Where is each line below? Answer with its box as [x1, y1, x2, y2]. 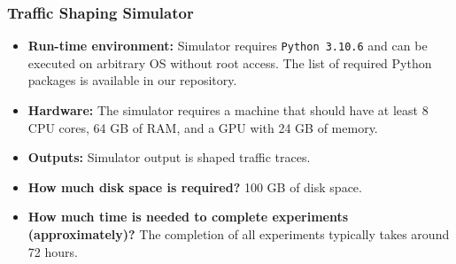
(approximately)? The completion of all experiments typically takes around [27, 225, 450, 244]
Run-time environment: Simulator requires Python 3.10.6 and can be [27, 36, 428, 55]
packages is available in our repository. [27, 71, 237, 89]
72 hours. [27, 242, 78, 260]
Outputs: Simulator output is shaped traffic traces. [27, 148, 311, 167]
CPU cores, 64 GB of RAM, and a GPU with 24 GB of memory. [27, 118, 378, 136]
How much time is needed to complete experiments [27, 207, 349, 226]
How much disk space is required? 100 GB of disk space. [27, 177, 362, 196]
